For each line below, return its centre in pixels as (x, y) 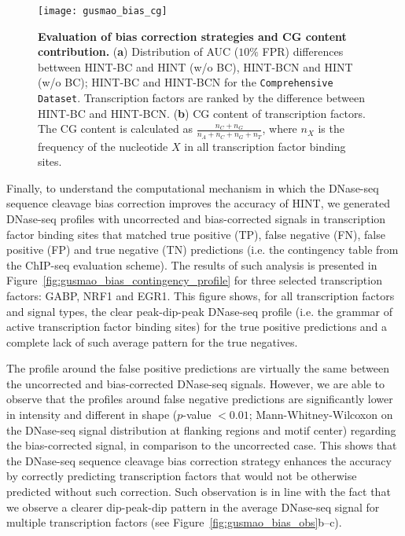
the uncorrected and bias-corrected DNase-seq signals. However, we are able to (196, 383)
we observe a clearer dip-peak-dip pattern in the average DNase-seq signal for (193, 507)
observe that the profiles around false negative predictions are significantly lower (200, 399)
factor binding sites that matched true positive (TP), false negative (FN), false (196, 234)
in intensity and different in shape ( (92, 415)
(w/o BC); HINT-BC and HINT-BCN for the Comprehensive (186, 82)
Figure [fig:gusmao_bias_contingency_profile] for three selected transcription (194, 280)
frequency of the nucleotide (103, 146)
